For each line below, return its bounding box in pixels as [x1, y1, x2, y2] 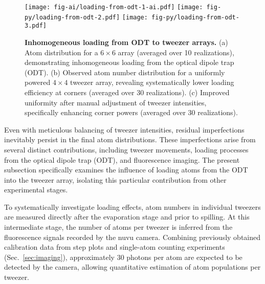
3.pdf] [25, 22, 47, 30]
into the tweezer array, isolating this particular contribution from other [4, 174, 227, 185]
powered [25, 77, 51, 88]
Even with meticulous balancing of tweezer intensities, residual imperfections [4, 124, 245, 135]
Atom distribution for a [25, 47, 98, 57]
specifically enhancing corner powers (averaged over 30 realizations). [25, 107, 238, 118]
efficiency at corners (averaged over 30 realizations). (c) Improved [25, 86, 230, 97]
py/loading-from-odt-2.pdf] [25, 13, 120, 21]
